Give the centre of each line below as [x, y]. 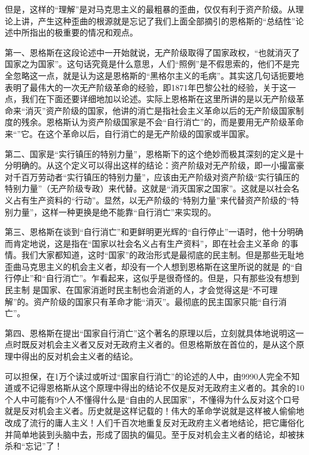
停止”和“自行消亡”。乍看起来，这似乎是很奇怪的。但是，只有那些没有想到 [156, 278]
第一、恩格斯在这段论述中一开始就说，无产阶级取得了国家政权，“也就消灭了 [152, 52]
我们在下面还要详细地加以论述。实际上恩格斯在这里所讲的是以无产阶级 [158, 99]
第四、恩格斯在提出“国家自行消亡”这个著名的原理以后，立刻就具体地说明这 [150, 332]
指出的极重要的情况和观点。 [83, 32]
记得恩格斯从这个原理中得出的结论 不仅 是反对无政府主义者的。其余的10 [167, 388]
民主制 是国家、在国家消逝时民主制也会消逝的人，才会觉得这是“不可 [137, 290]
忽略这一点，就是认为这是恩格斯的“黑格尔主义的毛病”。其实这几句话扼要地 [158, 75]
